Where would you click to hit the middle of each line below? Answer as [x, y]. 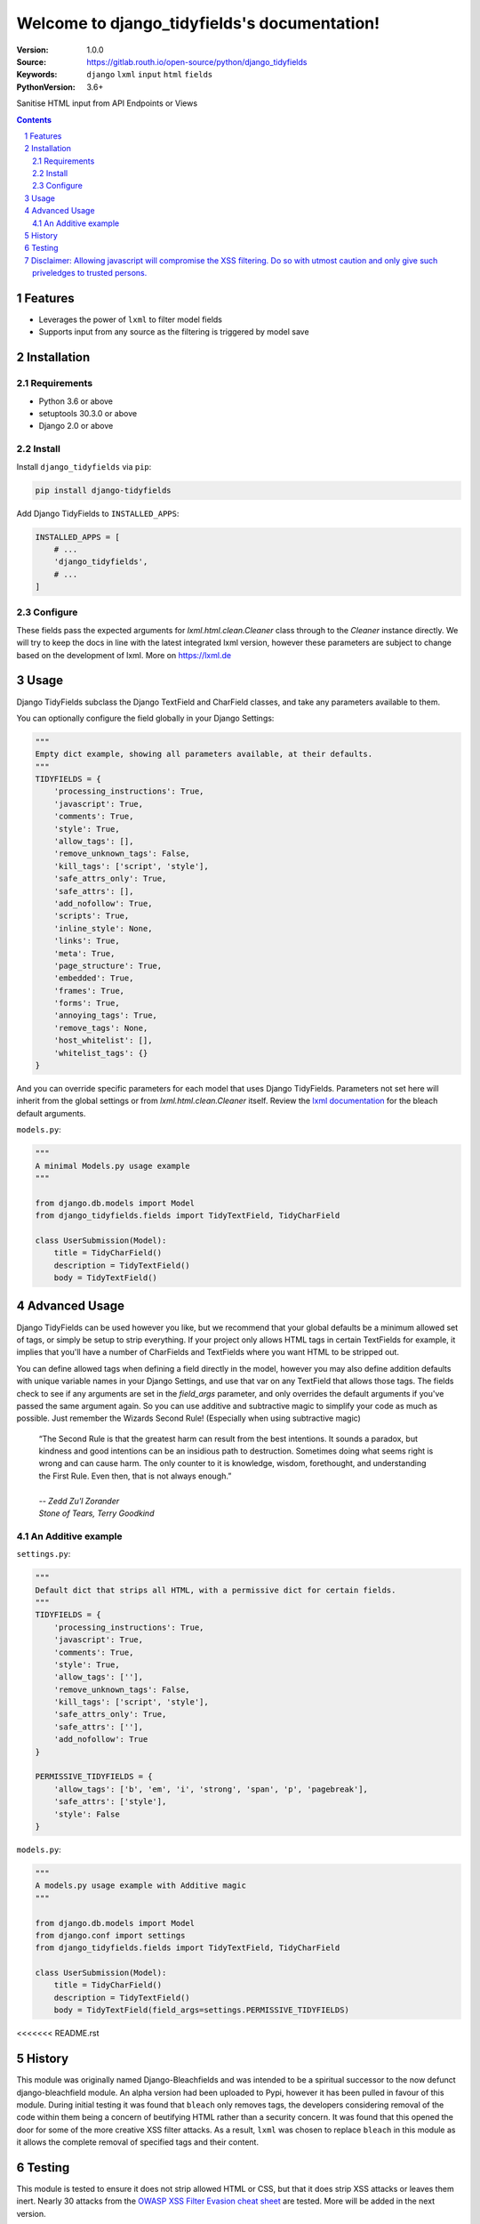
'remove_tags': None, [101, 1028]
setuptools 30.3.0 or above [88, 414]
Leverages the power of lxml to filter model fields [130, 319]
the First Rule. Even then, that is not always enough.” [135, 1476]
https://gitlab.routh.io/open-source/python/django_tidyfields [197, 61]
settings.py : [44, 1554]
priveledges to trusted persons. [90, 273]
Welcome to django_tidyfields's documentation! [198, 23]
